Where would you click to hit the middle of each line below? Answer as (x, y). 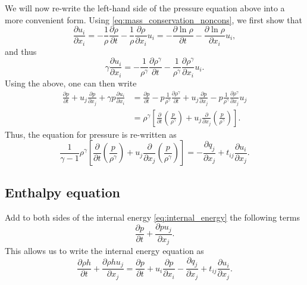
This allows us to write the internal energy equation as (104, 251)
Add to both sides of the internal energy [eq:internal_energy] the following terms (152, 217)
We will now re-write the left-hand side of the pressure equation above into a (145, 8)
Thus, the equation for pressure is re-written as (91, 134)
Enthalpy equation (62, 192)
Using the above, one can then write (71, 83)
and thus (21, 51)
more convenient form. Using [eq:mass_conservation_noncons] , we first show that (154, 19)
